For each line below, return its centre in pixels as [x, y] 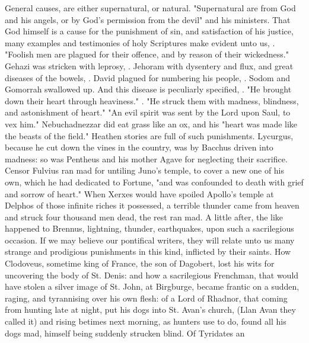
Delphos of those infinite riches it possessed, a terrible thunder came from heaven [152, 205]
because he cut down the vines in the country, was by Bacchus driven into [139, 147]
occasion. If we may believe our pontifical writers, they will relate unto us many [150, 240]
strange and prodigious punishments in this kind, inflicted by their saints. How [148, 251]
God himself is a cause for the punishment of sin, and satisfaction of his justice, [149, 31]
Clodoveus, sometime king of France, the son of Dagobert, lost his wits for [140, 263]
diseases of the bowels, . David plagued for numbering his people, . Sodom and [147, 77]
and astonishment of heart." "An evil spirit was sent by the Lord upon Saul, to [148, 112]
